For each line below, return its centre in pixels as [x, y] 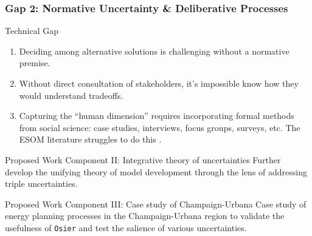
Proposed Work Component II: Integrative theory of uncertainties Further [143, 159]
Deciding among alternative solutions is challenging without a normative [154, 51]
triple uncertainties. [41, 184]
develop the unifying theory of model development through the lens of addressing [156, 171]
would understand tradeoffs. [71, 95]
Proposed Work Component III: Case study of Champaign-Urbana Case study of [156, 204]
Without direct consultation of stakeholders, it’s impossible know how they [159, 83]
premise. [35, 63]
